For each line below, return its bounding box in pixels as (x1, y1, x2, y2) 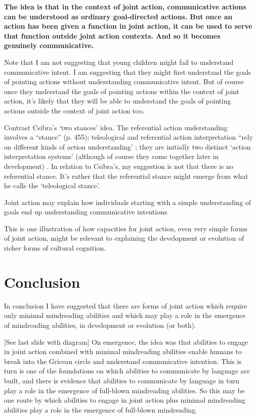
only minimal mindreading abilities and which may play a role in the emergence (4, 310, 246, 320)
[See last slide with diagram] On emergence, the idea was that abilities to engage (4, 336, 248, 347)
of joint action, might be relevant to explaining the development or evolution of (4, 233, 244, 243)
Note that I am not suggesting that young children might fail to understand (4, 56, 234, 67)
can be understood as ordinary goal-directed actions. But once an (4, 11, 232, 21)
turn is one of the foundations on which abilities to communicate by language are (4, 366, 250, 376)
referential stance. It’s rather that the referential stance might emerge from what (4, 170, 249, 181)
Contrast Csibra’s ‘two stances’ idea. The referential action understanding (4, 122, 228, 132)
